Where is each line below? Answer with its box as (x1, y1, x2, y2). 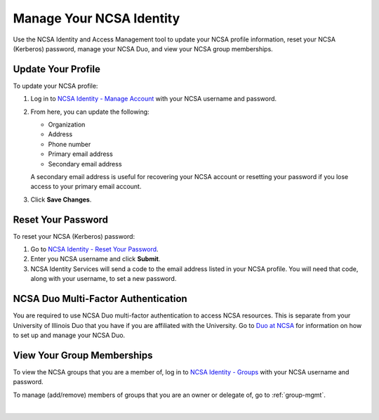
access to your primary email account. (30, 183, 142, 191)
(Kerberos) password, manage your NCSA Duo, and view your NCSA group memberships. (13, 44, 273, 53)
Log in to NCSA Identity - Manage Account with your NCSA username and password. (30, 95, 277, 103)
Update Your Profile (13, 63, 101, 75)
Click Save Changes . (30, 195, 92, 204)
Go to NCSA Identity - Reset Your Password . (30, 245, 159, 254)
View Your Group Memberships (13, 349, 153, 361)
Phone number (48, 140, 91, 148)
